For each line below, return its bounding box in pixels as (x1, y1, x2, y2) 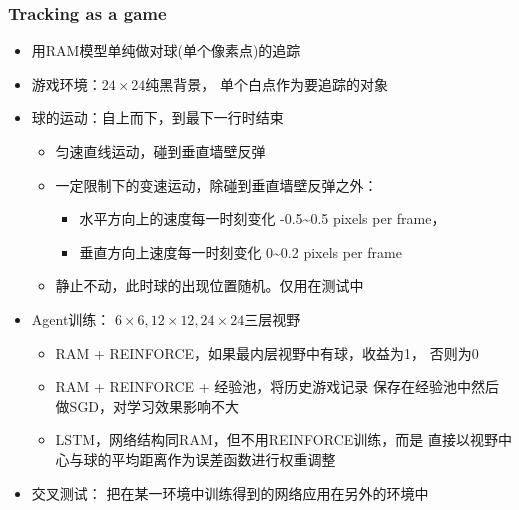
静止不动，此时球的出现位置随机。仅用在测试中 (55, 275, 364, 296)
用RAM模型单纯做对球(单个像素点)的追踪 (31, 40, 301, 61)
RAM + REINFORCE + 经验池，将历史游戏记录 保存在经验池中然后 (55, 376, 499, 397)
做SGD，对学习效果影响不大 (55, 395, 240, 416)
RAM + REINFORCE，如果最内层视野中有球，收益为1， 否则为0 (55, 342, 479, 363)
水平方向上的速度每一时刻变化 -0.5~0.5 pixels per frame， (79, 208, 446, 229)
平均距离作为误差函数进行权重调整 (111, 448, 336, 469)
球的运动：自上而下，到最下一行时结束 (31, 107, 284, 128)
